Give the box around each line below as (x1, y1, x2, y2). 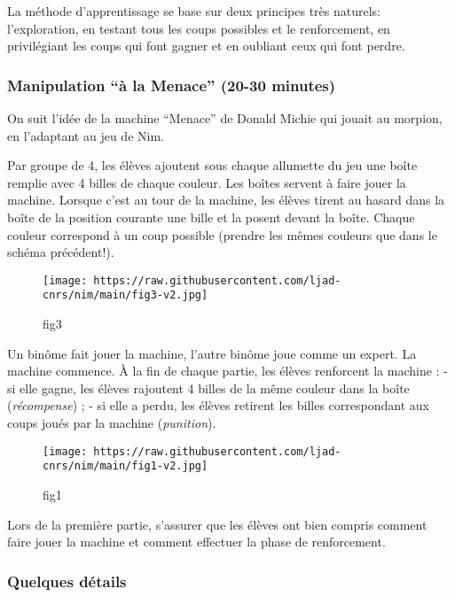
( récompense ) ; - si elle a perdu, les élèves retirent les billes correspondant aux (7, 396, 429, 415)
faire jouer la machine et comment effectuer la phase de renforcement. (7, 532, 386, 551)
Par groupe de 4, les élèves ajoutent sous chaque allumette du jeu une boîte (7, 156, 418, 174)
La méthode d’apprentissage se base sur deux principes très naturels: (7, 2, 380, 19)
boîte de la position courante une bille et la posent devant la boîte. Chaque (7, 207, 415, 226)
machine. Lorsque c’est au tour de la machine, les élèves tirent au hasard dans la (7, 190, 445, 209)
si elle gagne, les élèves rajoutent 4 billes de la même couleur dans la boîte (7, 378, 410, 397)
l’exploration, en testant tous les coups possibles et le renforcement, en (7, 19, 390, 37)
